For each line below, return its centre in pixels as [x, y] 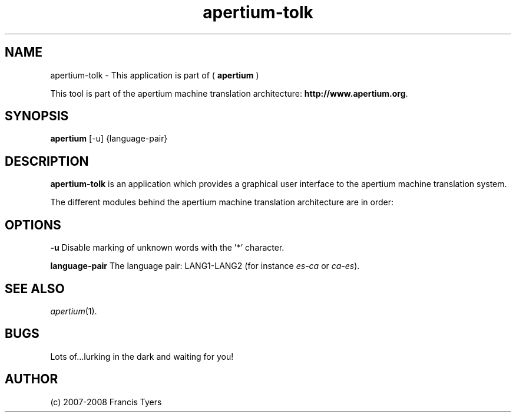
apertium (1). [74, 311]
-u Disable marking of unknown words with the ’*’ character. [167, 248]
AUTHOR [32, 379]
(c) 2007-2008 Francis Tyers [106, 402]
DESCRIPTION [47, 161]
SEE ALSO [35, 288]
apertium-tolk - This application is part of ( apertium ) [155, 75]
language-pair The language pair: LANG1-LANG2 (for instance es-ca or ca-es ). [205, 266]
